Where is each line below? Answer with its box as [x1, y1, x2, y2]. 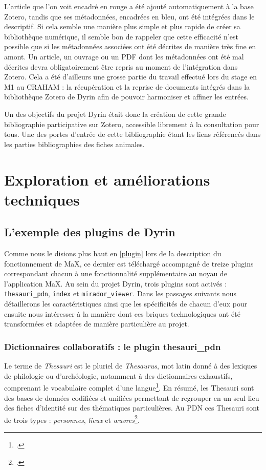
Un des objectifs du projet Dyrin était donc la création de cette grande [4, 108, 226, 119]
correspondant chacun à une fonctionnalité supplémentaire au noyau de [4, 268, 227, 279]
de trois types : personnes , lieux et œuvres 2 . [4, 413, 140, 425]
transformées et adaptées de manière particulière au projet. [4, 318, 189, 329]
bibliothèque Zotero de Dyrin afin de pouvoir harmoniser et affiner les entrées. [4, 91, 249, 102]
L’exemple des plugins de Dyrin [4, 224, 175, 240]
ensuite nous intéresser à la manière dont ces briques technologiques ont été [4, 308, 240, 319]
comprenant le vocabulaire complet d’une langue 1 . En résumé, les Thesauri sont [4, 381, 254, 393]
